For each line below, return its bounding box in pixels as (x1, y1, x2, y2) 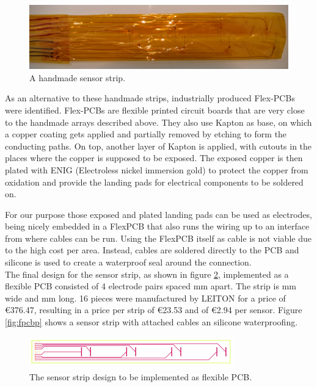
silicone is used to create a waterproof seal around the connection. (5, 256, 252, 269)
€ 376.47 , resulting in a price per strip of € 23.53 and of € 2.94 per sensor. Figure (5, 303, 302, 316)
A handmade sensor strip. (29, 71, 126, 84)
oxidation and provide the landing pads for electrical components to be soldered (5, 175, 304, 188)
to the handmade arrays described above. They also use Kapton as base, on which (5, 115, 312, 128)
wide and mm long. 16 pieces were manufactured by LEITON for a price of (5, 291, 286, 304)
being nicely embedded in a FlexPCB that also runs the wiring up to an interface (5, 220, 310, 233)
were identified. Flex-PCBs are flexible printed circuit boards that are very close (5, 103, 305, 116)
